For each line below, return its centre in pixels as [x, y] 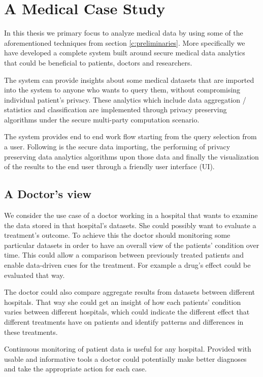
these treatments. [31, 332]
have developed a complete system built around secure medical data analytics [125, 53]
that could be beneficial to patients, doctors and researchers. [98, 62]
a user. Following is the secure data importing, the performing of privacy [117, 147]
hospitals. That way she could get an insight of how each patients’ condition [123, 302]
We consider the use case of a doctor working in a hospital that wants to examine [131, 215]
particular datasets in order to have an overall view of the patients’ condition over [132, 245]
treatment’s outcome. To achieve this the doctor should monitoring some [117, 235]
